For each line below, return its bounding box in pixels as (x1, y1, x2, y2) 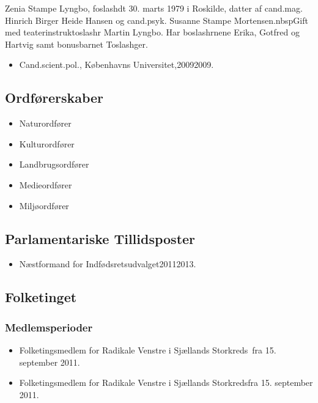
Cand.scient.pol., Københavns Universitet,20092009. (19, 58, 214, 71)
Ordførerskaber (5, 88, 104, 107)
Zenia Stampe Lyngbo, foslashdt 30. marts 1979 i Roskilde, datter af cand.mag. (5, 2, 303, 14)
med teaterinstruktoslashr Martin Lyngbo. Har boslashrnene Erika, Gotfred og (5, 26, 300, 39)
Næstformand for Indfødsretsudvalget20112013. (19, 257, 196, 270)
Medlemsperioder (5, 319, 93, 335)
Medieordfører (19, 178, 72, 191)
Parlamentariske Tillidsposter (5, 229, 196, 248)
